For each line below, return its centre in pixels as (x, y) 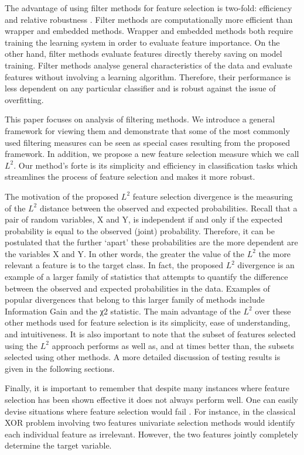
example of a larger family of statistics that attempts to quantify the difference (146, 277)
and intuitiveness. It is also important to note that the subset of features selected (150, 334)
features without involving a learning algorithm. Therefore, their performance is (148, 76)
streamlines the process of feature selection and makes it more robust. (130, 177)
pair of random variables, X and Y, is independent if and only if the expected (144, 219)
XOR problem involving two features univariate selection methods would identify (150, 422)
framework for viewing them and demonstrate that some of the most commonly (147, 130)
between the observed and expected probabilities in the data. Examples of (137, 288)
